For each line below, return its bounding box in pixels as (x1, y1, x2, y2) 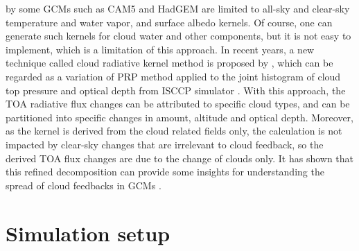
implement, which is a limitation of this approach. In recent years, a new (6, 42, 315, 56)
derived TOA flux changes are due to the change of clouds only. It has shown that (6, 150, 354, 165)
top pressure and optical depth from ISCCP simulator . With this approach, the (6, 83, 346, 97)
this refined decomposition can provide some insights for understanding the (6, 164, 324, 179)
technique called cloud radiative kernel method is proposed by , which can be (6, 55, 333, 70)
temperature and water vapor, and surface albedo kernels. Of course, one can (6, 15, 333, 29)
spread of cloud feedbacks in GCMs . (6, 178, 161, 192)
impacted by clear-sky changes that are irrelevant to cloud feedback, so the (6, 137, 324, 151)
